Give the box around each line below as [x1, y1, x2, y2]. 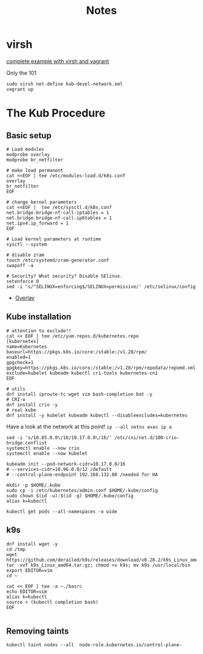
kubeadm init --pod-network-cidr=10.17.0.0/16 [6, 461, 126, 467]
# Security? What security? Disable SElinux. [6, 273, 123, 279]
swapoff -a [6, 262, 34, 269]
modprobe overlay [6, 152, 50, 158]
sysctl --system [6, 241, 47, 248]
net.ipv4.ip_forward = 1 [6, 220, 69, 226]
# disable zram [6, 252, 45, 258]
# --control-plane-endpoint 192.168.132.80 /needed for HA [6, 472, 158, 478]
